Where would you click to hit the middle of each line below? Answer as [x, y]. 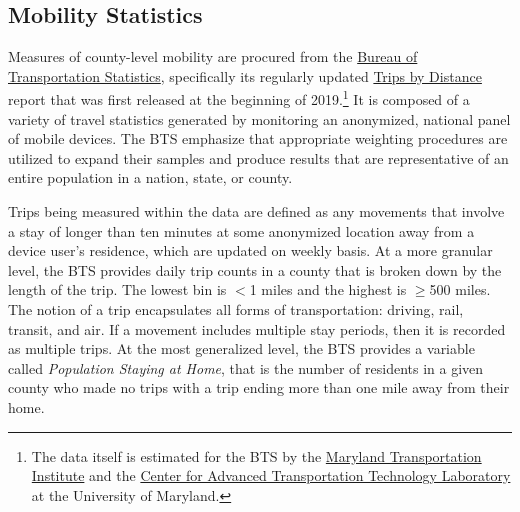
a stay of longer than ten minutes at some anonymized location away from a [241, 230]
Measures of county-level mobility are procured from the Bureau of [213, 56]
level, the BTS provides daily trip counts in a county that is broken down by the [255, 269]
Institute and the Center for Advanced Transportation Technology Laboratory [271, 475]
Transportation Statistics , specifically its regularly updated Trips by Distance [245, 75]
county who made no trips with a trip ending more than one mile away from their [259, 387]
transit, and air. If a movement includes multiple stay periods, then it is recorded [257, 328]
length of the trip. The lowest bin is [117, 289]
